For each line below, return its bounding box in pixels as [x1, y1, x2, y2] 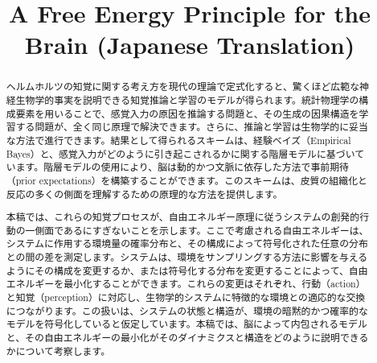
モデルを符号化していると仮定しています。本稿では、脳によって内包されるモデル [6, 317, 367, 331]
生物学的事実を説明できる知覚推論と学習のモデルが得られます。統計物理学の [15, 93, 359, 107]
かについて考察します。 [6, 344, 111, 357]
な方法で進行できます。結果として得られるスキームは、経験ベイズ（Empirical [6, 133, 351, 146]
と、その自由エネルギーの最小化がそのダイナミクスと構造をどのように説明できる [6, 331, 369, 344]
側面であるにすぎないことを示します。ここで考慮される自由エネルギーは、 [35, 223, 369, 237]
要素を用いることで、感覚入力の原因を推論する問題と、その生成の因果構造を [15, 106, 359, 120]
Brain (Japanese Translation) [24, 28, 355, 61]
